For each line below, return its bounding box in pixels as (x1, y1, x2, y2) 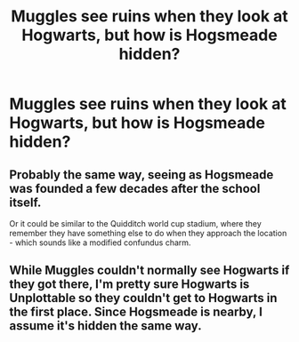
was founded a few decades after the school (9, 180, 261, 196)
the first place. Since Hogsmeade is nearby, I (9, 305, 263, 320)
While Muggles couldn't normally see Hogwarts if (9, 263, 290, 278)
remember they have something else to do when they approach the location (9, 228, 287, 238)
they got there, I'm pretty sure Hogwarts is (9, 277, 250, 292)
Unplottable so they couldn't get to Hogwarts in (9, 290, 278, 306)
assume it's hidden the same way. (9, 318, 202, 334)
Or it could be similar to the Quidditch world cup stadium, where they (9, 219, 263, 228)
